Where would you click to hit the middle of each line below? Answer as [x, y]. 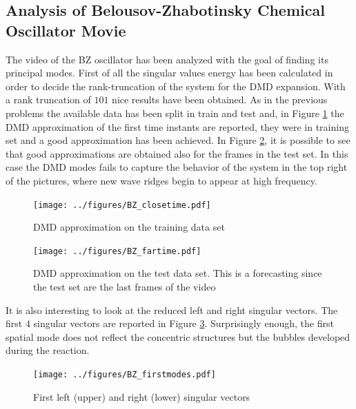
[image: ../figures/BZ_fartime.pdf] [117, 251]
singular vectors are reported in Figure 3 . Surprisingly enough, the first [184, 323]
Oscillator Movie [66, 30]
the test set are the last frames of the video [125, 287]
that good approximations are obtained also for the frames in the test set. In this [177, 153]
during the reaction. [48, 350]
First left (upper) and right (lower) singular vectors [142, 396]
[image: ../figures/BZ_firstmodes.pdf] [125, 375]
